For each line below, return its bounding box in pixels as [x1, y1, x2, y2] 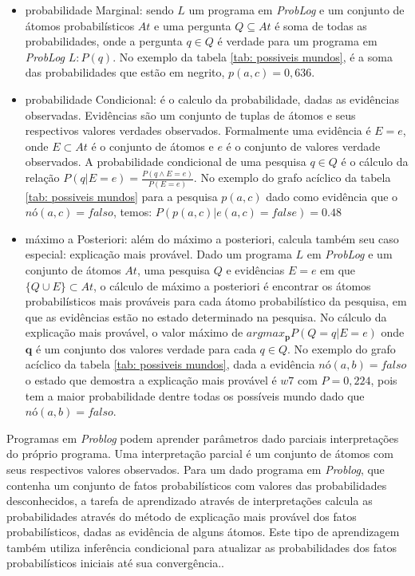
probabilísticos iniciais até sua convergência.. [6, 554, 224, 571]
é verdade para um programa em [217, 33, 377, 49]
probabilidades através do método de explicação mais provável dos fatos [6, 507, 357, 524]
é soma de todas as [275, 17, 367, 34]
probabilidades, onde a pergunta [25, 33, 183, 49]
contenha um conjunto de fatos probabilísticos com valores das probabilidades [6, 476, 387, 493]
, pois [370, 371, 397, 388]
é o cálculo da [341, 153, 409, 170]
